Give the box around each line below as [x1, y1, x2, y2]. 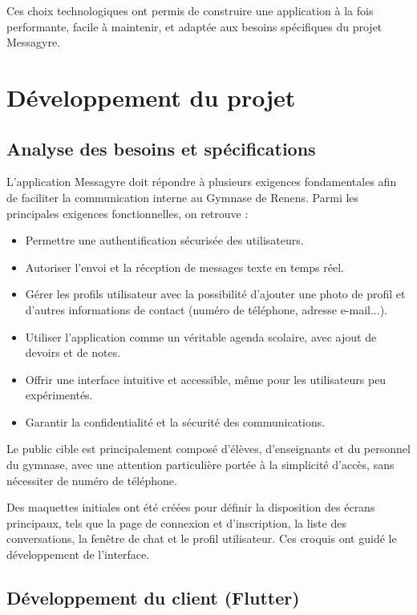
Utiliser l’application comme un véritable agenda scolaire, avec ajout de [25, 328, 377, 345]
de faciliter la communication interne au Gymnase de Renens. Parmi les [6, 188, 359, 205]
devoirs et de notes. [25, 344, 121, 361]
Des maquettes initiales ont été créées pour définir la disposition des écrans [6, 499, 375, 516]
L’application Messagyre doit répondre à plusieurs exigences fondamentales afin [6, 173, 397, 190]
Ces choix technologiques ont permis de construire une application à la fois [6, 2, 374, 18]
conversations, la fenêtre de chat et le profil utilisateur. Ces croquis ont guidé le [6, 530, 397, 547]
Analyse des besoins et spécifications [6, 136, 316, 160]
